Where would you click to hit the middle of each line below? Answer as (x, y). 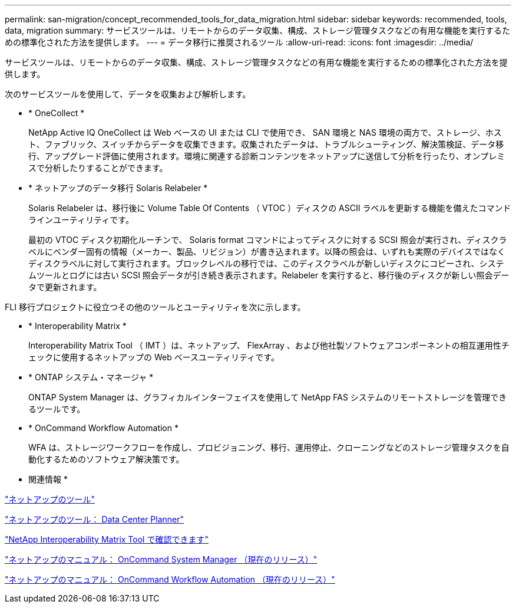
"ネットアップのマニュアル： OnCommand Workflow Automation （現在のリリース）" (170, 579)
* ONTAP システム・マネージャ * (91, 377)
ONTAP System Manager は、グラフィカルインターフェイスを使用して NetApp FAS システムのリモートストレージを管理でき (268, 397)
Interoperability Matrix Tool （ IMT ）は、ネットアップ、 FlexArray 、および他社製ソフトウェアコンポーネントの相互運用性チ (269, 345)
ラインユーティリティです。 (81, 220)
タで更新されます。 (65, 287)
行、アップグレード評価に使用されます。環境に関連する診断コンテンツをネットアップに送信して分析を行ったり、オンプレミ (267, 156)
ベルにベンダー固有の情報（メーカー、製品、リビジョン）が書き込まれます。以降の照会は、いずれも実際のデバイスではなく (267, 252)
